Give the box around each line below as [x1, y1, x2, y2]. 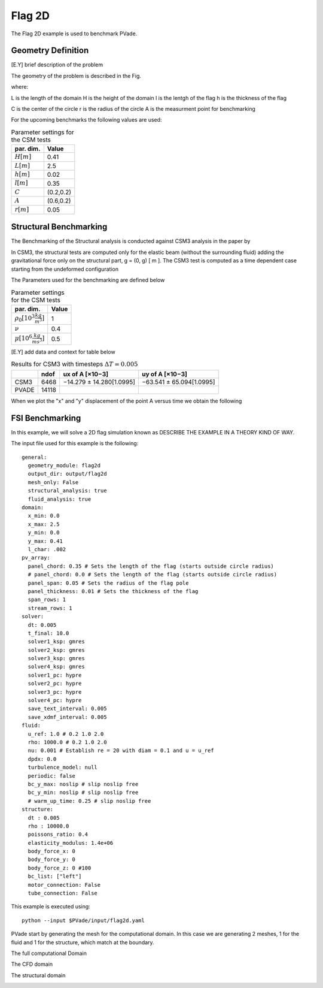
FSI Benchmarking [11, 413, 81, 423]
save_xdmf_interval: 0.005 [28, 714, 107, 720]
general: [22, 454, 47, 461]
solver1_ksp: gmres [28, 638, 85, 645]
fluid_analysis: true [28, 495, 92, 503]
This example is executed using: [11, 903, 91, 910]
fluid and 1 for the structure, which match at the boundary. [11, 938, 155, 946]
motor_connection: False [28, 881, 101, 888]
